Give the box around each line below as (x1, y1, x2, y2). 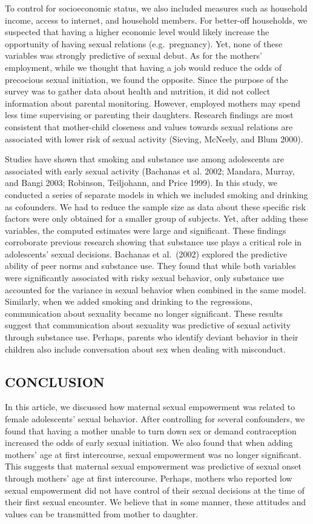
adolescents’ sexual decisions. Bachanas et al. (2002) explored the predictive (5, 247, 288, 260)
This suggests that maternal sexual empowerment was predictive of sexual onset (5, 460, 301, 473)
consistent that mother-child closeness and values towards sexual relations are (5, 120, 293, 133)
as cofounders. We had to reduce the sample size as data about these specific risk (5, 200, 306, 213)
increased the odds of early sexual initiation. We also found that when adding (5, 436, 293, 449)
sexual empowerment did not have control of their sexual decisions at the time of (5, 483, 305, 496)
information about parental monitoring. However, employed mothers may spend (5, 96, 301, 109)
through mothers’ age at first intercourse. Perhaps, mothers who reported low (5, 471, 292, 484)
